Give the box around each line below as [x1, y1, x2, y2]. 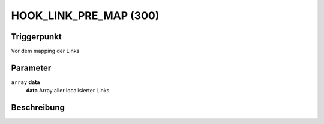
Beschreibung [11, 103, 65, 113]
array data [11, 78, 40, 86]
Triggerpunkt [11, 32, 62, 42]
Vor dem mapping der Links [11, 48, 80, 55]
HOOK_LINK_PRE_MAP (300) [11, 9, 160, 22]
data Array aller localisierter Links [26, 87, 110, 94]
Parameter [11, 63, 52, 73]
